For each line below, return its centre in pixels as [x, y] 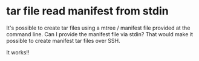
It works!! [18, 52]
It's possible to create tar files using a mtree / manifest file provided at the [98, 28]
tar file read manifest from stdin [87, 11]
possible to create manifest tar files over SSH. [63, 40]
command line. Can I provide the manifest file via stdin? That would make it [100, 34]
